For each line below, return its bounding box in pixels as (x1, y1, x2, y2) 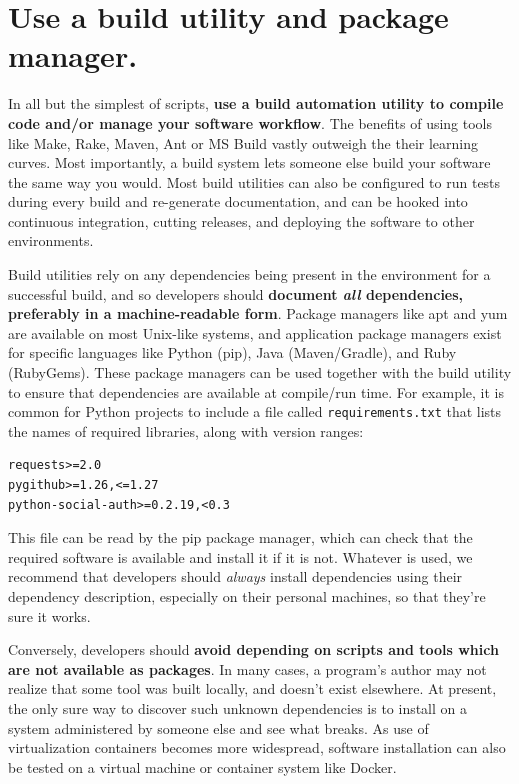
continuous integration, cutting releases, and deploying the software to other (8, 210, 475, 231)
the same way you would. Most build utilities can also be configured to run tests (8, 171, 501, 192)
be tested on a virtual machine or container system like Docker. (8, 756, 397, 777)
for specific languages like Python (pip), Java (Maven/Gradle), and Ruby (8, 342, 457, 363)
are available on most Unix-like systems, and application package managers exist (8, 322, 502, 343)
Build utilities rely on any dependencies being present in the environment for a (8, 264, 491, 285)
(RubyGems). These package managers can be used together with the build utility (8, 362, 512, 383)
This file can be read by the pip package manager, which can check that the (8, 527, 473, 548)
